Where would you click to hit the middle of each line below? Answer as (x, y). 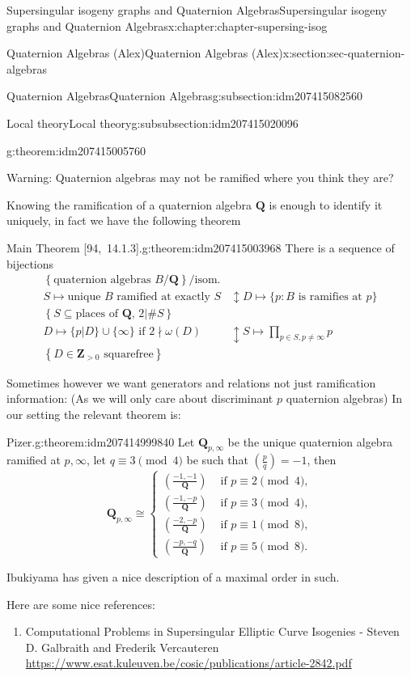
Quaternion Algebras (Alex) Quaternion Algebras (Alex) (145, 53)
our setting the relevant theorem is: (94, 414)
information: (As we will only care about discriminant (140, 398)
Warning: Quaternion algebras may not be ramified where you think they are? (200, 178)
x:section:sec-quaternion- (344, 53)
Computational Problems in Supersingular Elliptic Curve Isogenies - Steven (212, 631)
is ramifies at (330, 297)
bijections (30, 263)
